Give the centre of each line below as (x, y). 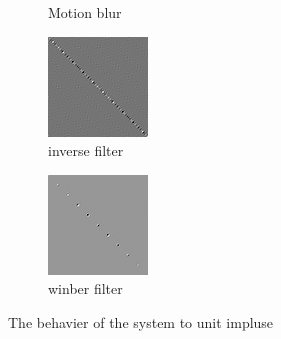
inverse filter (86, 150)
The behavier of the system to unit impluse (141, 321)
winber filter (85, 288)
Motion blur (85, 12)
